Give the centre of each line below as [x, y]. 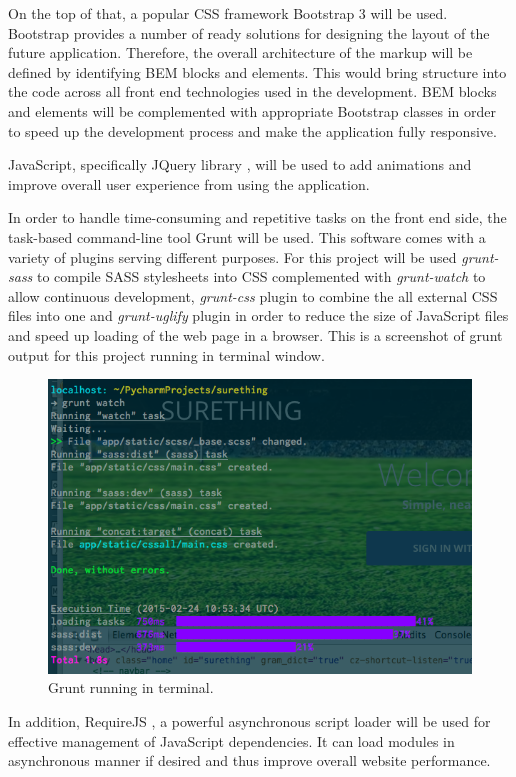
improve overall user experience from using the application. [189, 183]
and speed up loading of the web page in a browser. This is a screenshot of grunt [255, 334]
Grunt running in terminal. [131, 687]
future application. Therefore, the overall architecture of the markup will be [240, 52]
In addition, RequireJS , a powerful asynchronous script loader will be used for [249, 721]
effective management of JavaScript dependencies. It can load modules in [231, 740]
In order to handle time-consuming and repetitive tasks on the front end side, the [257, 217]
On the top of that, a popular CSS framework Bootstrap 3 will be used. [228, 13]
